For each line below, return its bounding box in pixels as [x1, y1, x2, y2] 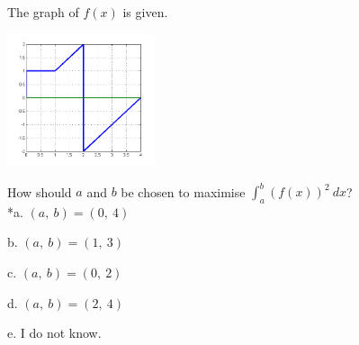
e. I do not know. [7, 323, 102, 342]
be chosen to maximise [121, 182, 246, 201]
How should [7, 182, 72, 201]
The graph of [7, 3, 79, 21]
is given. [122, 3, 168, 21]
